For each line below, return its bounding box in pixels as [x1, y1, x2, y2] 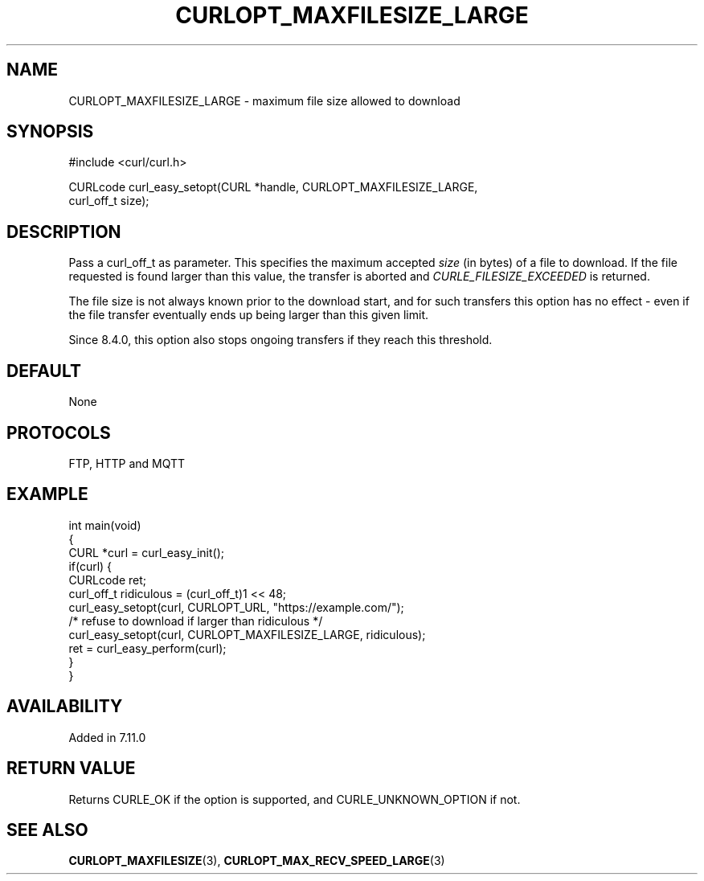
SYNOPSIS [6, 121, 94, 142]
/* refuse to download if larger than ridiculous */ [68, 613, 323, 628]
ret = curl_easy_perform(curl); [68, 641, 227, 655]
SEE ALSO [6, 819, 88, 840]
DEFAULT [6, 360, 81, 381]
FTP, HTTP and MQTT [68, 456, 186, 470]
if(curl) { [68, 559, 113, 573]
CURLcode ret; [68, 572, 147, 587]
